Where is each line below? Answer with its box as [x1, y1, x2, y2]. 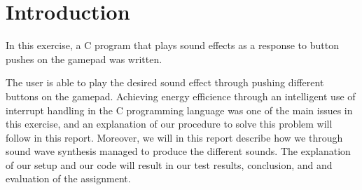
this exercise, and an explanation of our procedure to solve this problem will [6, 116, 333, 131]
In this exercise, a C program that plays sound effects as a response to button [6, 38, 339, 53]
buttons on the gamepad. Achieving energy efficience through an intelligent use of [6, 88, 356, 103]
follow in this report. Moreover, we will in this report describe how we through [6, 130, 343, 144]
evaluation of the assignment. [6, 171, 131, 186]
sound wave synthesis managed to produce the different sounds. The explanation [6, 144, 351, 158]
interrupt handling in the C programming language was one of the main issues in [6, 102, 353, 117]
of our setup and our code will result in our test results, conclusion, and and [6, 157, 333, 172]
